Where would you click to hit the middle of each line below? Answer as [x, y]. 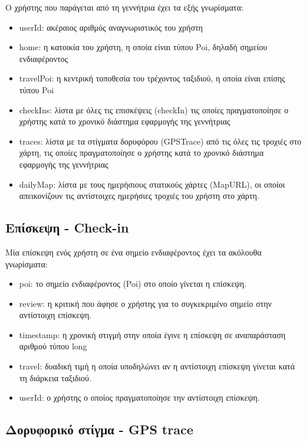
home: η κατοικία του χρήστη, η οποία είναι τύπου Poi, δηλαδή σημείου [143, 47]
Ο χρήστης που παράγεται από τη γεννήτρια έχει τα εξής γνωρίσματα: [124, 7]
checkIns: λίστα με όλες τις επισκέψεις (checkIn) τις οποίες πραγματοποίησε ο [154, 109]
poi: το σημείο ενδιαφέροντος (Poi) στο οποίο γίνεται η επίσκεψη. [133, 284]
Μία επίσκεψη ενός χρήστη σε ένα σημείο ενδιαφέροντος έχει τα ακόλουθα [134, 252]
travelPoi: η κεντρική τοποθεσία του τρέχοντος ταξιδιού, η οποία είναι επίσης [152, 78]
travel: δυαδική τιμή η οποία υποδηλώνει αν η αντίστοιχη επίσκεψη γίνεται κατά [157, 366]
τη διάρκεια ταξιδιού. [55, 377]
